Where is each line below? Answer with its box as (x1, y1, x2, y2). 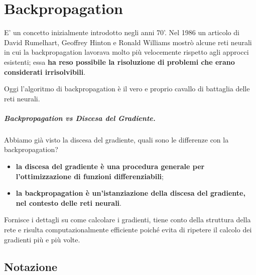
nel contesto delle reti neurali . (16, 197, 121, 208)
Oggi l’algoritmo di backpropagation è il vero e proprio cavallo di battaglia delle (4, 83, 250, 94)
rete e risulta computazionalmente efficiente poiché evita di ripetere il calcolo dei (4, 224, 252, 234)
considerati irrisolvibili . (4, 66, 86, 77)
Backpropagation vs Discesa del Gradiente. (4, 112, 156, 123)
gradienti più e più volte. (4, 234, 80, 244)
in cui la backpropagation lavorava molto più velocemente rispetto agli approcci (4, 47, 249, 57)
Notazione (4, 258, 58, 274)
